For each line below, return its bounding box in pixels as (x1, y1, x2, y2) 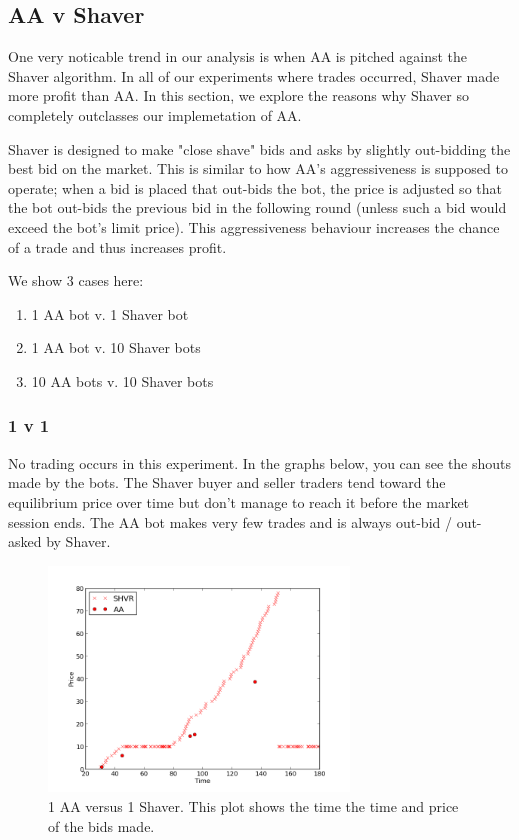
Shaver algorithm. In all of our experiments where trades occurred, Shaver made (8, 65, 500, 86)
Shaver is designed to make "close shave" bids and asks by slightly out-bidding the (8, 138, 511, 159)
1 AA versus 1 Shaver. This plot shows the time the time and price (48, 796, 459, 817)
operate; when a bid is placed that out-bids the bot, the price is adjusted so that (8, 177, 502, 198)
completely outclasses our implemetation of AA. (8, 104, 302, 125)
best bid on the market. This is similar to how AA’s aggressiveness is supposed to (8, 158, 508, 179)
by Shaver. (46, 531, 111, 552)
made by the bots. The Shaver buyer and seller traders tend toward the (8, 472, 446, 493)
